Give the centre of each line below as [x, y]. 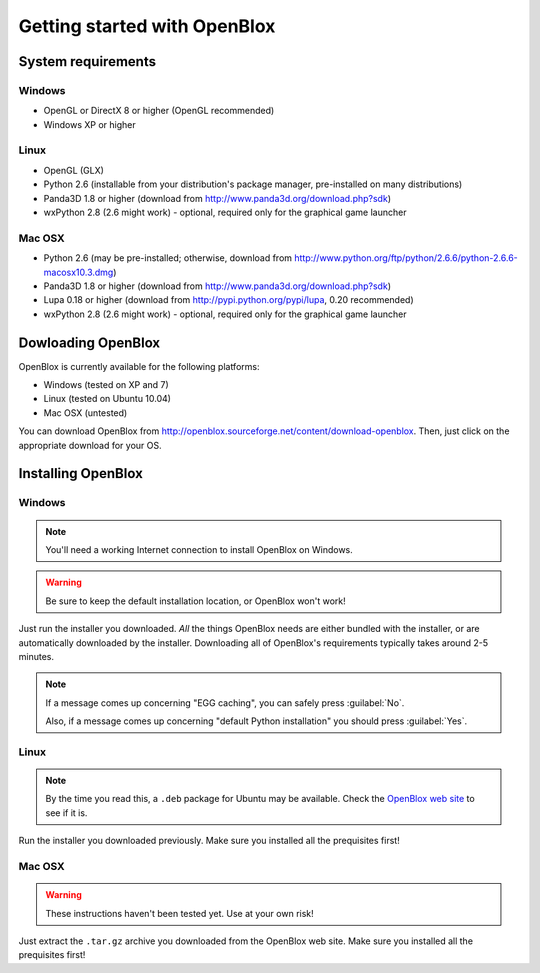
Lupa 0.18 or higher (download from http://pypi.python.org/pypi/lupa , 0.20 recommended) [228, 300]
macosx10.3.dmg [78, 272]
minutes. [36, 656]
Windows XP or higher [89, 124]
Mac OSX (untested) [85, 412]
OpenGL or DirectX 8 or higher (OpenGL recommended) [159, 111]
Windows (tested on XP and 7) [106, 385]
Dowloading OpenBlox [89, 342]
